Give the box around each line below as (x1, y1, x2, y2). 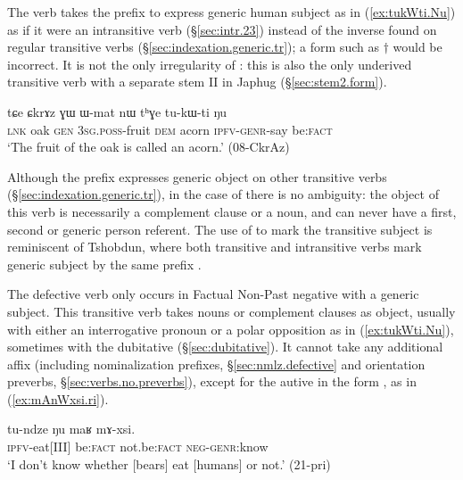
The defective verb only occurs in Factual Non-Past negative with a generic (7, 285, 419, 303)
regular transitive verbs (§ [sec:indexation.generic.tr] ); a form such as (7, 37, 379, 56)
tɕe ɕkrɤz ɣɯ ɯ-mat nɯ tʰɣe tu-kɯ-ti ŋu (7, 102, 227, 120)
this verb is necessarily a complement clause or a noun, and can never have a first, (7, 202, 457, 220)
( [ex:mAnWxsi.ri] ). (7, 389, 109, 408)
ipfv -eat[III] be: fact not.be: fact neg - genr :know (7, 437, 269, 456)
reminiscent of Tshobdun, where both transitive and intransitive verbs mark (7, 237, 422, 256)
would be (393, 37, 442, 56)
